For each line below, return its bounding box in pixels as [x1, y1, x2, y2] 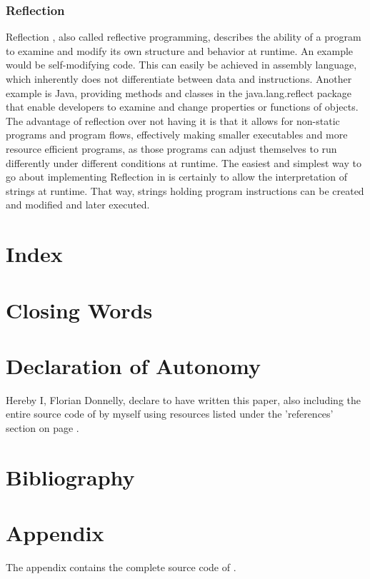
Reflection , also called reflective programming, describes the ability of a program [6, 29, 361, 44]
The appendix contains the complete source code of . [6, 560, 236, 575]
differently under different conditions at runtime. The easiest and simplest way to [6, 155, 361, 170]
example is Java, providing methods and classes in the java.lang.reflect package [6, 85, 352, 100]
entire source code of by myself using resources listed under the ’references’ [6, 406, 334, 421]
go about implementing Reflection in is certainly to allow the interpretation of [6, 169, 347, 184]
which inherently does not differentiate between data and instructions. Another [6, 71, 352, 86]
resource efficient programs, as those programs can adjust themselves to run [6, 141, 337, 156]
